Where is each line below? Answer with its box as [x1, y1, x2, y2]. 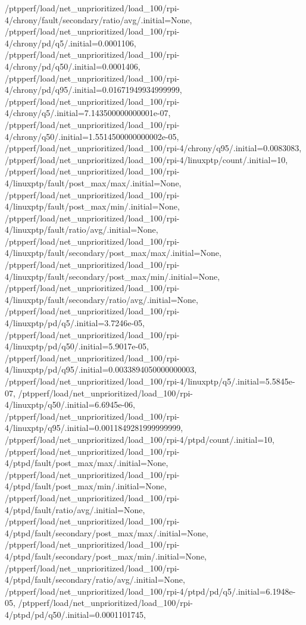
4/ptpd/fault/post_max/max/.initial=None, [5, 457, 168, 469]
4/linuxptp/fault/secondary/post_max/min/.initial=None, [5, 270, 220, 282]
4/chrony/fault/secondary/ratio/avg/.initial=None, [5, 13, 192, 26]
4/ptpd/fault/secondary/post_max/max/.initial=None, [5, 526, 208, 539]
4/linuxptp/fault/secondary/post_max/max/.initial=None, [5, 246, 221, 259]
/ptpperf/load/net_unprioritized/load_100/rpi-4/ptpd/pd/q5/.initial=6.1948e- [5, 585, 296, 597]
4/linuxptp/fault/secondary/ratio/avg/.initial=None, [5, 293, 198, 305]
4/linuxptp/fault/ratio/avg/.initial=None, [5, 223, 158, 236]
